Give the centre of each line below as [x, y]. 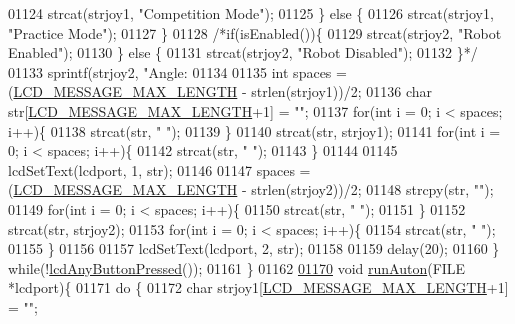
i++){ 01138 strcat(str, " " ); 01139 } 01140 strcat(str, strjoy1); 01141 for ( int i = [254, 130]
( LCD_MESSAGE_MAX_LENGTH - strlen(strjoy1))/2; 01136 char [220, 91]
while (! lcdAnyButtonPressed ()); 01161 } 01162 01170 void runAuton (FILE [237, 267]
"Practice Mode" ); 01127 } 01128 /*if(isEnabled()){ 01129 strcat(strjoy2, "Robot [255, 32]
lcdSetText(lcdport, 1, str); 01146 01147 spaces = [159, 169]
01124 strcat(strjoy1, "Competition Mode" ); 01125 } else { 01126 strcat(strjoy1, [251, 13]
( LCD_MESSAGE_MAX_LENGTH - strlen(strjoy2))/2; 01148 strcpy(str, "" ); [251, 189]
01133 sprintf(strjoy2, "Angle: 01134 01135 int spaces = [177, 71]
